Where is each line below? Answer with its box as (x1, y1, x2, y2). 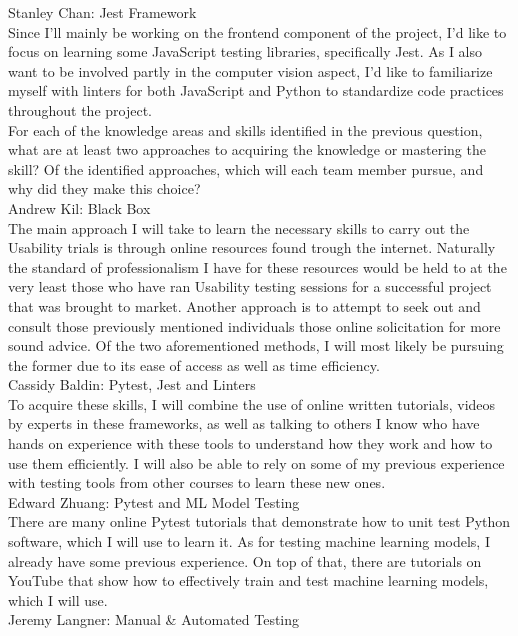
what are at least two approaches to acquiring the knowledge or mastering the (8, 139, 486, 160)
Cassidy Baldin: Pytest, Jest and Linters (8, 374, 256, 395)
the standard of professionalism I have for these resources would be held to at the (8, 256, 507, 277)
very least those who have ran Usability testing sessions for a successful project (8, 276, 492, 297)
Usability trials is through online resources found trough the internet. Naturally (8, 237, 496, 258)
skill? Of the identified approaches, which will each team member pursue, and (8, 158, 484, 179)
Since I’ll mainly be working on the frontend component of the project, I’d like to (8, 21, 507, 42)
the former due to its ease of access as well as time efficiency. (8, 354, 380, 375)
